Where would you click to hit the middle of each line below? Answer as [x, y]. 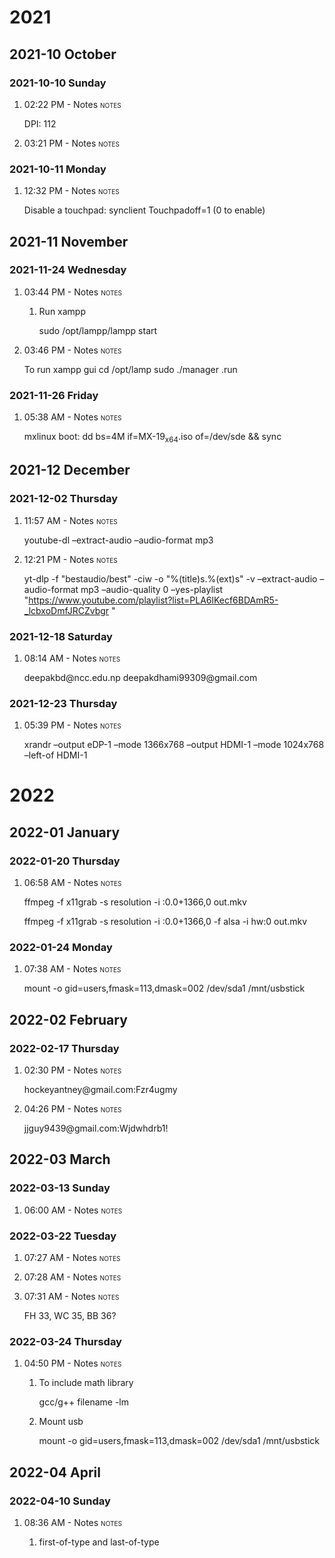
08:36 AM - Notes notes [72, 1523]
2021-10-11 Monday [58, 169]
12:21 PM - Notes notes [70, 559]
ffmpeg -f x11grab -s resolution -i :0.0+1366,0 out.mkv [135, 902]
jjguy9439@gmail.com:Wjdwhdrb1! [96, 1128]
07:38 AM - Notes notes [72, 969]
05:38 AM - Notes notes [72, 417]
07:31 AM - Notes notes [71, 1297]
